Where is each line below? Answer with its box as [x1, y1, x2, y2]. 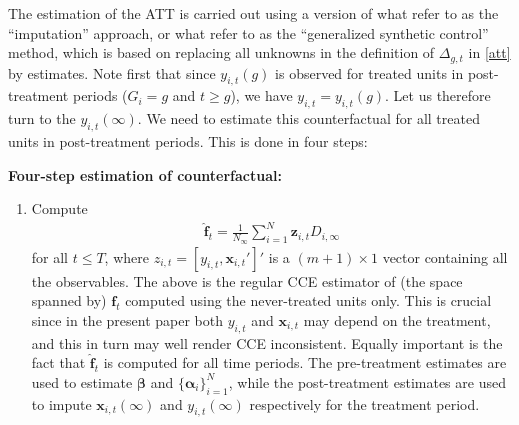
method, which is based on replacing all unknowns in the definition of [8, 42, 435, 63]
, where [104, 246, 149, 267]
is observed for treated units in [275, 62, 464, 83]
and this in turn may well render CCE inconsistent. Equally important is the [31, 332, 503, 353]
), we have [230, 85, 293, 106]
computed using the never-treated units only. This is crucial [125, 290, 492, 311]
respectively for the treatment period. [249, 393, 480, 414]
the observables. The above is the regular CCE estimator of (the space [31, 270, 463, 291]
